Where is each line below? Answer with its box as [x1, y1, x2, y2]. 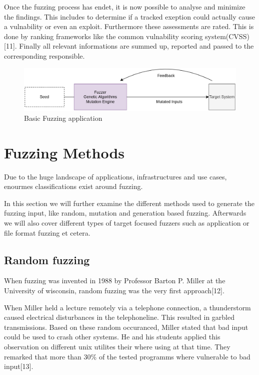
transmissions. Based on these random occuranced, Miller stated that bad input [4, 321, 248, 332]
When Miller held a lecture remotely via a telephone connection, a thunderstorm [4, 302, 251, 312]
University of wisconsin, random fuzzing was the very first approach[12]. [4, 285, 224, 296]
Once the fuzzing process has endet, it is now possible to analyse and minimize [4, 2, 245, 12]
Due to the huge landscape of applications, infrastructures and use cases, [4, 171, 227, 181]
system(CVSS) [205, 31, 249, 41]
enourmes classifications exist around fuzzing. [4, 181, 143, 192]
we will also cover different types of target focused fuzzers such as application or [4, 218, 249, 228]
